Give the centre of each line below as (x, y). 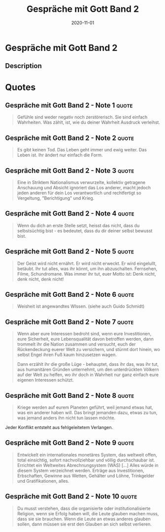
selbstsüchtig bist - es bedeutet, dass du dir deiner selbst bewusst (85, 231)
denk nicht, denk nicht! (40, 279)
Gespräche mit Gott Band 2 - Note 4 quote (70, 214)
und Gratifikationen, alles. (43, 481)
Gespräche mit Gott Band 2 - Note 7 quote (69, 322)
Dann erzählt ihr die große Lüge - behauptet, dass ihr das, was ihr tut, (88, 364)
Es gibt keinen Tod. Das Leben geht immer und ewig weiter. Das (82, 150)
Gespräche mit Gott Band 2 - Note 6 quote (70, 294)
